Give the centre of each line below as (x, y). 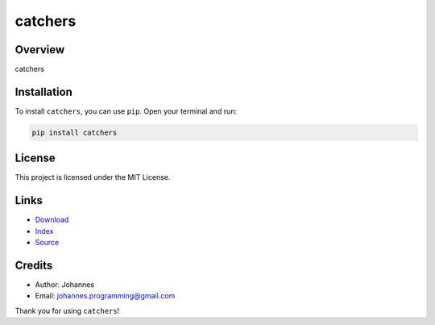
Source (47, 243)
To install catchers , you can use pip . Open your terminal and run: (126, 111)
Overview (40, 50)
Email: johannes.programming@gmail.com (105, 296)
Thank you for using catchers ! (67, 310)
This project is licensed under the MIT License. (93, 177)
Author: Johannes (65, 285)
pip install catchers (75, 132)
